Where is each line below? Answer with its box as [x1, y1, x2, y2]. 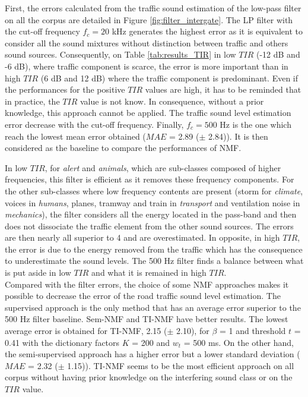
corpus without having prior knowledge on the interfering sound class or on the [5, 371, 293, 383]
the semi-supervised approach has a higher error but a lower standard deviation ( [5, 348, 300, 360]
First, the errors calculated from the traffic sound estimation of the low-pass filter [5, 2, 301, 14]
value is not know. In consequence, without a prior [80, 94, 264, 107]
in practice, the [5, 94, 60, 107]
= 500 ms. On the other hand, [183, 336, 294, 348]
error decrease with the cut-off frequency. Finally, [5, 118, 184, 130]
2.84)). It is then [208, 130, 268, 142]
